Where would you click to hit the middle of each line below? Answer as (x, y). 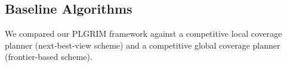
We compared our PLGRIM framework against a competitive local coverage (143, 33)
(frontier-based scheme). (49, 57)
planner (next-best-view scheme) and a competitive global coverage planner (143, 45)
